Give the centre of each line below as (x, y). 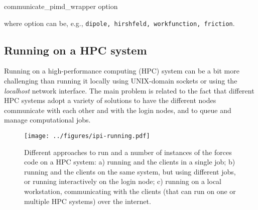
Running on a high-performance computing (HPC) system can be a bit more (122, 71)
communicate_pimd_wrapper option (61, 6)
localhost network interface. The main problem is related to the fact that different (129, 90)
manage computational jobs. (47, 120)
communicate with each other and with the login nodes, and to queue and (118, 110)
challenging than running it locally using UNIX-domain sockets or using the (121, 81)
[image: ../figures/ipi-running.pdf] (87, 136)
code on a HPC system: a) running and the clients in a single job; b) (130, 162)
